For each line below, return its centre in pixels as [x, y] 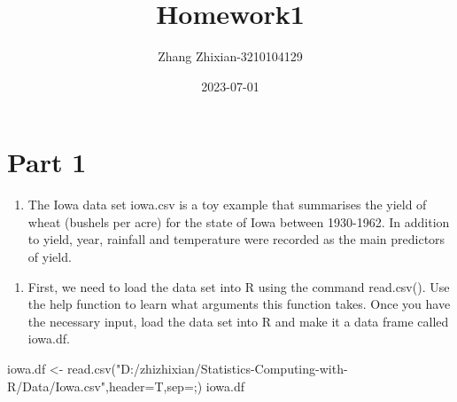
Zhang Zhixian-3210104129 [230, 56]
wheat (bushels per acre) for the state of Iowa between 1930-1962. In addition [239, 221]
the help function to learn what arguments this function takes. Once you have [239, 304]
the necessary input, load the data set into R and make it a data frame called [238, 321]
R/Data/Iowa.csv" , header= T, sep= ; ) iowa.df [126, 386]
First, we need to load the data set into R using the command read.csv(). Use [239, 286]
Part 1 [47, 162]
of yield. [50, 257]
